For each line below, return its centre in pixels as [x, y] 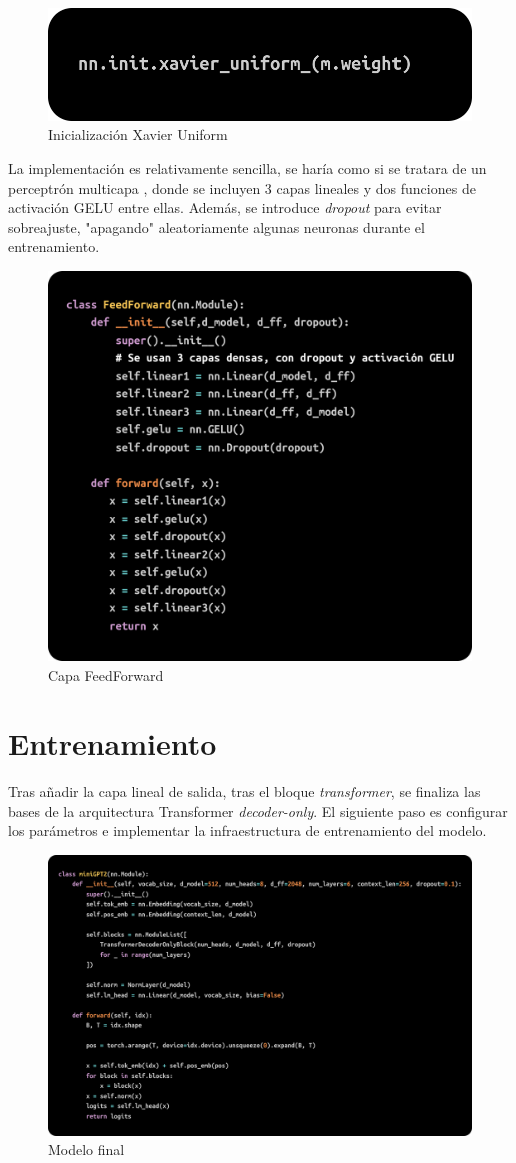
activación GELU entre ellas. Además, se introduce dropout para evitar [225, 207]
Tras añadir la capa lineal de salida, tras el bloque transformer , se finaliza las [244, 791]
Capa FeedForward [106, 674]
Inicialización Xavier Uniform [138, 134]
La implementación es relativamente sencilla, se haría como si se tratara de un [247, 167]
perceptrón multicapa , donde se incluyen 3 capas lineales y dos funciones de [242, 187]
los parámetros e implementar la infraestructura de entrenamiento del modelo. [247, 830]
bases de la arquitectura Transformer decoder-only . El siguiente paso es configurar [258, 810]
